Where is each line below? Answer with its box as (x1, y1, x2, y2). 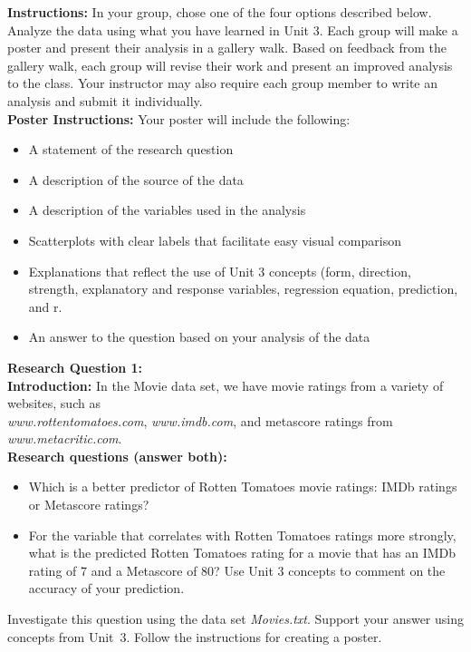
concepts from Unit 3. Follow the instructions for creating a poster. (7, 627, 382, 646)
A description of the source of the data (28, 170, 244, 189)
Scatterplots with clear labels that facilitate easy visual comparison (28, 230, 401, 249)
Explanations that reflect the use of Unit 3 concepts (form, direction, (28, 261, 411, 280)
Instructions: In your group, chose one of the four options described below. (7, 3, 432, 21)
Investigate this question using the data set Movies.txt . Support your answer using (7, 609, 465, 628)
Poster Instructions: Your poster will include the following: (7, 109, 351, 128)
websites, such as (7, 394, 101, 413)
